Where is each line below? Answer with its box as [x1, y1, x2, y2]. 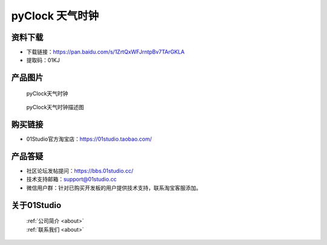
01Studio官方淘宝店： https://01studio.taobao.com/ [26, 135, 153, 143]
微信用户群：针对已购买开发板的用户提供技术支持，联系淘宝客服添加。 [26, 184, 202, 191]
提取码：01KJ [26, 56, 60, 64]
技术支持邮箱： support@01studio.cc [26, 176, 117, 183]
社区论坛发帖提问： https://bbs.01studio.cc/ [26, 167, 133, 175]
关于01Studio [11, 200, 62, 210]
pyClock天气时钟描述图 [26, 104, 84, 111]
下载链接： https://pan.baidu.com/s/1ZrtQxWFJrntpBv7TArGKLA [26, 49, 185, 56]
